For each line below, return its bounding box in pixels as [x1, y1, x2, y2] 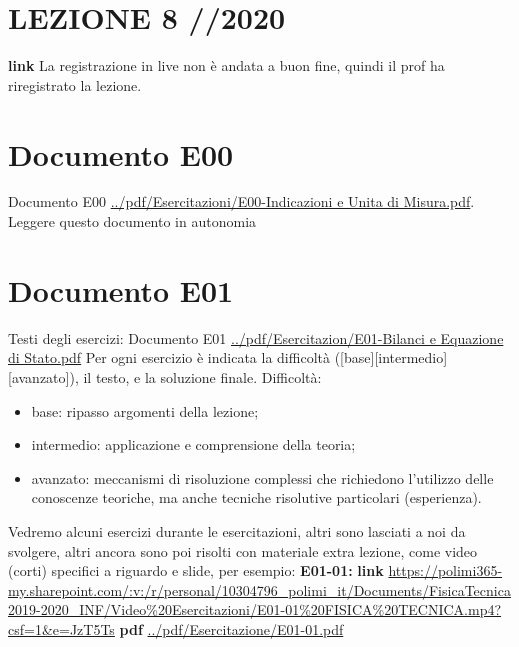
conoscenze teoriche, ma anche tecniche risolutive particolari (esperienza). [31, 487, 482, 508]
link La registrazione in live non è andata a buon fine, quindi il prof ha [8, 55, 445, 76]
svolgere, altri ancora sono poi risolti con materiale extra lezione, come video [8, 540, 478, 561]
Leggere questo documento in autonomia [8, 211, 257, 232]
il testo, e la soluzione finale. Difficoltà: [83, 366, 322, 387]
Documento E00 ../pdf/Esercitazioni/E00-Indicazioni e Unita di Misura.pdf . [8, 191, 475, 212]
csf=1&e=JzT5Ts [8, 618, 115, 639]
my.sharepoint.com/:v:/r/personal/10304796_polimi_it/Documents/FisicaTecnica [8, 579, 511, 600]
